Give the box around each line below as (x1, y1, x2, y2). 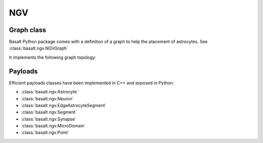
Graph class (9, 26, 46, 34)
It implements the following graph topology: (9, 54, 97, 60)
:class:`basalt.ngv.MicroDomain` (21, 123, 86, 129)
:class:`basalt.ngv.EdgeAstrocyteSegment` (21, 102, 107, 108)
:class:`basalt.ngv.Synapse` (21, 116, 76, 122)
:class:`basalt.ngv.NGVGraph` (9, 45, 68, 51)
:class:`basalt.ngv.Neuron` (21, 95, 74, 102)
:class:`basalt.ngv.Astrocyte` (21, 89, 78, 95)
